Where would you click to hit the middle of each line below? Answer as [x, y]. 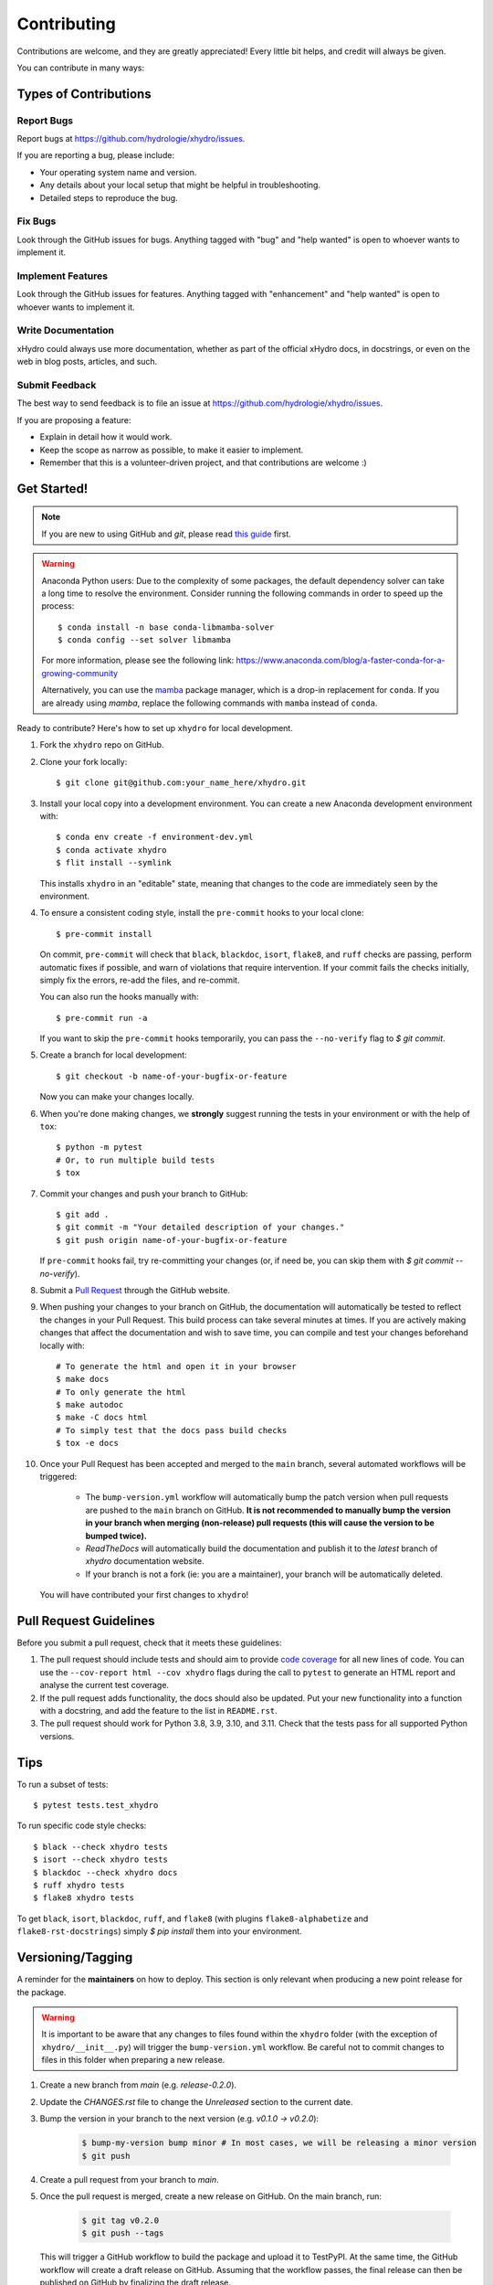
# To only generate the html [121, 1392]
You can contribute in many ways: [81, 68]
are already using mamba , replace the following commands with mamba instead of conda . [210, 703]
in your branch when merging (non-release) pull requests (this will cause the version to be [260, 1523]
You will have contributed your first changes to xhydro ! [144, 1595]
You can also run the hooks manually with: [119, 997]
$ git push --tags [123, 2233]
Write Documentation [65, 331]
